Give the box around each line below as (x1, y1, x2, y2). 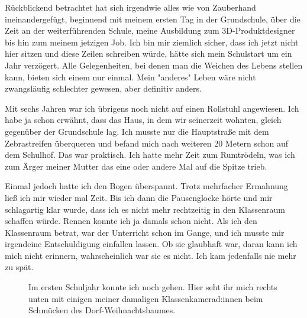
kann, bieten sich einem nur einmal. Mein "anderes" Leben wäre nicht (5, 70, 256, 83)
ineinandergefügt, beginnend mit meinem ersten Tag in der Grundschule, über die (5, 12, 300, 25)
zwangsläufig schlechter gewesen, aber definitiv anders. (5, 82, 202, 95)
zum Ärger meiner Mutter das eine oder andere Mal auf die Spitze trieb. (5, 160, 267, 172)
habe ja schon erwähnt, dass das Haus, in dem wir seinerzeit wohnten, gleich (5, 113, 282, 126)
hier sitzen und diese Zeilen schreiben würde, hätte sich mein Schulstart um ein (5, 47, 292, 60)
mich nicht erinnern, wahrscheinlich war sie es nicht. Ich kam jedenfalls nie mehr (5, 249, 296, 261)
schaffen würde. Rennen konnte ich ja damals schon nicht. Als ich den (5, 215, 257, 227)
